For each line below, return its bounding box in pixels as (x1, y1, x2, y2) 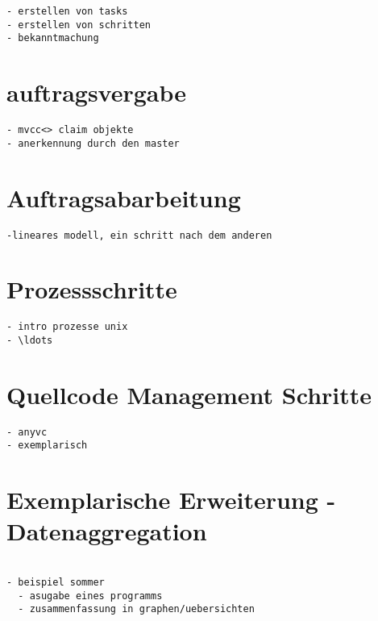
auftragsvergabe (6, 76, 187, 109)
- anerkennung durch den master (6, 137, 180, 149)
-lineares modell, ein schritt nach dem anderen (6, 229, 272, 241)
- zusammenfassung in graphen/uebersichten (18, 603, 255, 615)
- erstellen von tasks (6, 6, 128, 17)
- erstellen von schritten (6, 19, 151, 31)
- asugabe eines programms (18, 590, 163, 602)
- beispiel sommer (6, 577, 105, 589)
